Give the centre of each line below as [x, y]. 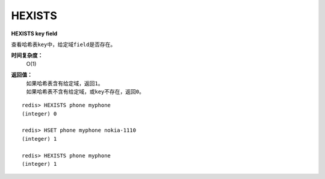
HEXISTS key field [34, 34]
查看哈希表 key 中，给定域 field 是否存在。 [63, 44]
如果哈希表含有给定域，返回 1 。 [65, 83]
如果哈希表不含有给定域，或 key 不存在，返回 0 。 [85, 91]
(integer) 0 [39, 113]
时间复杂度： [27, 55]
